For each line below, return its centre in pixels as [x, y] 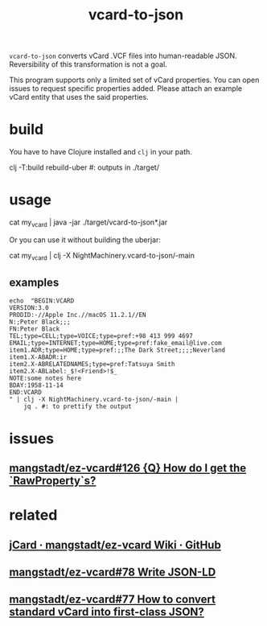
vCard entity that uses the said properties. [79, 97]
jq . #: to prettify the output [78, 407]
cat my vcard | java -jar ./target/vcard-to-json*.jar [88, 223]
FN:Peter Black [35, 329]
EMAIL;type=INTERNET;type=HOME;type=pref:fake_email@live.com [115, 344]
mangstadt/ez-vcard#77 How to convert [113, 600]
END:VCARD [26, 393]
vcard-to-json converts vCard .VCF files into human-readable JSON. [123, 56]
